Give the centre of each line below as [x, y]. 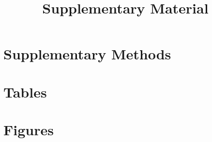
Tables [25, 92]
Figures [29, 130]
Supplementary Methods [87, 54]
